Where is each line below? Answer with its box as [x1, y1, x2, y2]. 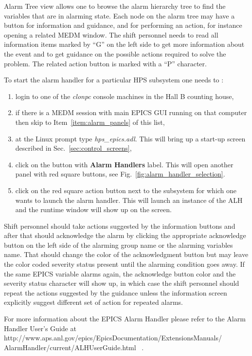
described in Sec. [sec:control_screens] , [15, 143, 132, 153]
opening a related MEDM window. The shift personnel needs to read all [4, 29, 218, 40]
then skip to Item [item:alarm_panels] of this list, [15, 117, 165, 127]
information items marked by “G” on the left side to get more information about [4, 39, 245, 49]
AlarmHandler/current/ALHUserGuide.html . [4, 342, 144, 352]
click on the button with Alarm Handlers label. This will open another [15, 159, 234, 169]
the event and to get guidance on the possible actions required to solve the [4, 48, 226, 59]
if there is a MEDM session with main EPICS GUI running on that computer [15, 107, 247, 118]
